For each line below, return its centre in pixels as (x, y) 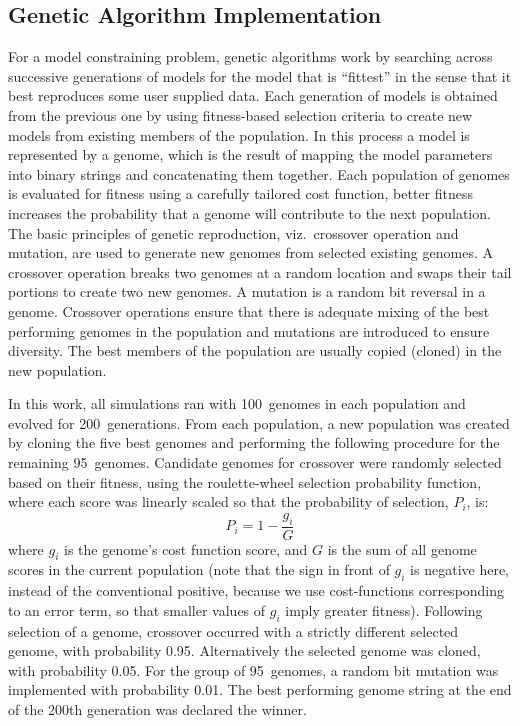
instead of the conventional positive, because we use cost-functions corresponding (256, 590)
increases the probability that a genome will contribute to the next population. (249, 212)
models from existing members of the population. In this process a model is (239, 134)
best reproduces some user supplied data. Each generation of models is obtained (253, 95)
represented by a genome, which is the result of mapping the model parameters (250, 154)
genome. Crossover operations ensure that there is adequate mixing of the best (249, 310)
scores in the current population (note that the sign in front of (199, 569)
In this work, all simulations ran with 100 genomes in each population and (237, 403)
